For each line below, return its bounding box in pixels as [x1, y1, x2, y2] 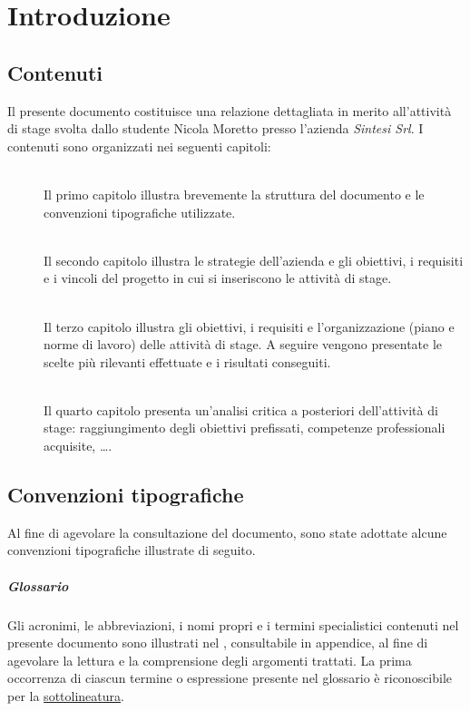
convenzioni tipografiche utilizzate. [44, 202, 236, 221]
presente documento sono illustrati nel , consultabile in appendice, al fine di [7, 633, 428, 652]
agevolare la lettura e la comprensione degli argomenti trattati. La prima [7, 650, 412, 669]
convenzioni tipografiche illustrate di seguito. [7, 541, 256, 560]
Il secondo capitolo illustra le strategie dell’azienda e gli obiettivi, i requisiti [44, 250, 464, 269]
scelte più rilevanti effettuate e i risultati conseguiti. [44, 352, 331, 371]
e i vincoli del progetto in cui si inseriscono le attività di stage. [44, 268, 392, 287]
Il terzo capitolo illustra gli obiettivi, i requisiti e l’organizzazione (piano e [44, 317, 455, 336]
